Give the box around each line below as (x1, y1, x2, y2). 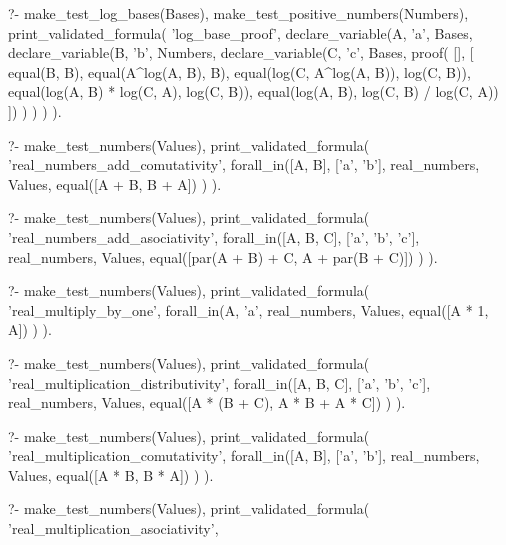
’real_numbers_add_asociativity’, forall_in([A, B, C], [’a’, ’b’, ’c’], (8, 226, 420, 247)
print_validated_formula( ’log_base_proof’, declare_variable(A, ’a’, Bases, (8, 22, 473, 43)
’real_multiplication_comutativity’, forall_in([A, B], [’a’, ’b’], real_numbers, (8, 445, 480, 466)
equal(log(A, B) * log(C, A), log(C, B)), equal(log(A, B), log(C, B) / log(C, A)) (8, 81, 499, 102)
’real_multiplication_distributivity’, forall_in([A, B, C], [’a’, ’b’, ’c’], (8, 372, 431, 393)
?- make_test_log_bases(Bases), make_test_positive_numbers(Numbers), (8, 3, 469, 23)
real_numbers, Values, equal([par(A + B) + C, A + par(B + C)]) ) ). (8, 246, 438, 267)
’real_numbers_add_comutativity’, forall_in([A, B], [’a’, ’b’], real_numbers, (8, 154, 480, 175)
